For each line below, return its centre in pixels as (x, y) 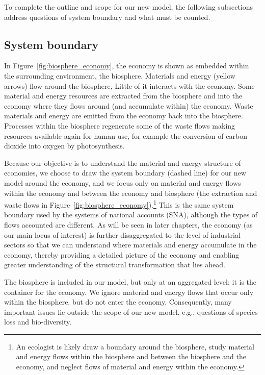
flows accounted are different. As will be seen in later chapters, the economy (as (128, 224)
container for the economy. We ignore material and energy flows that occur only (129, 292)
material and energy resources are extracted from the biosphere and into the (123, 96)
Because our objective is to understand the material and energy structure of (123, 162)
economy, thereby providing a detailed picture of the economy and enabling (122, 254)
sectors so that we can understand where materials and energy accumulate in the (130, 245)
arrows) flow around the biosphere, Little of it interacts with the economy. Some (129, 85)
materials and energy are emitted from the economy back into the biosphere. (124, 116)
